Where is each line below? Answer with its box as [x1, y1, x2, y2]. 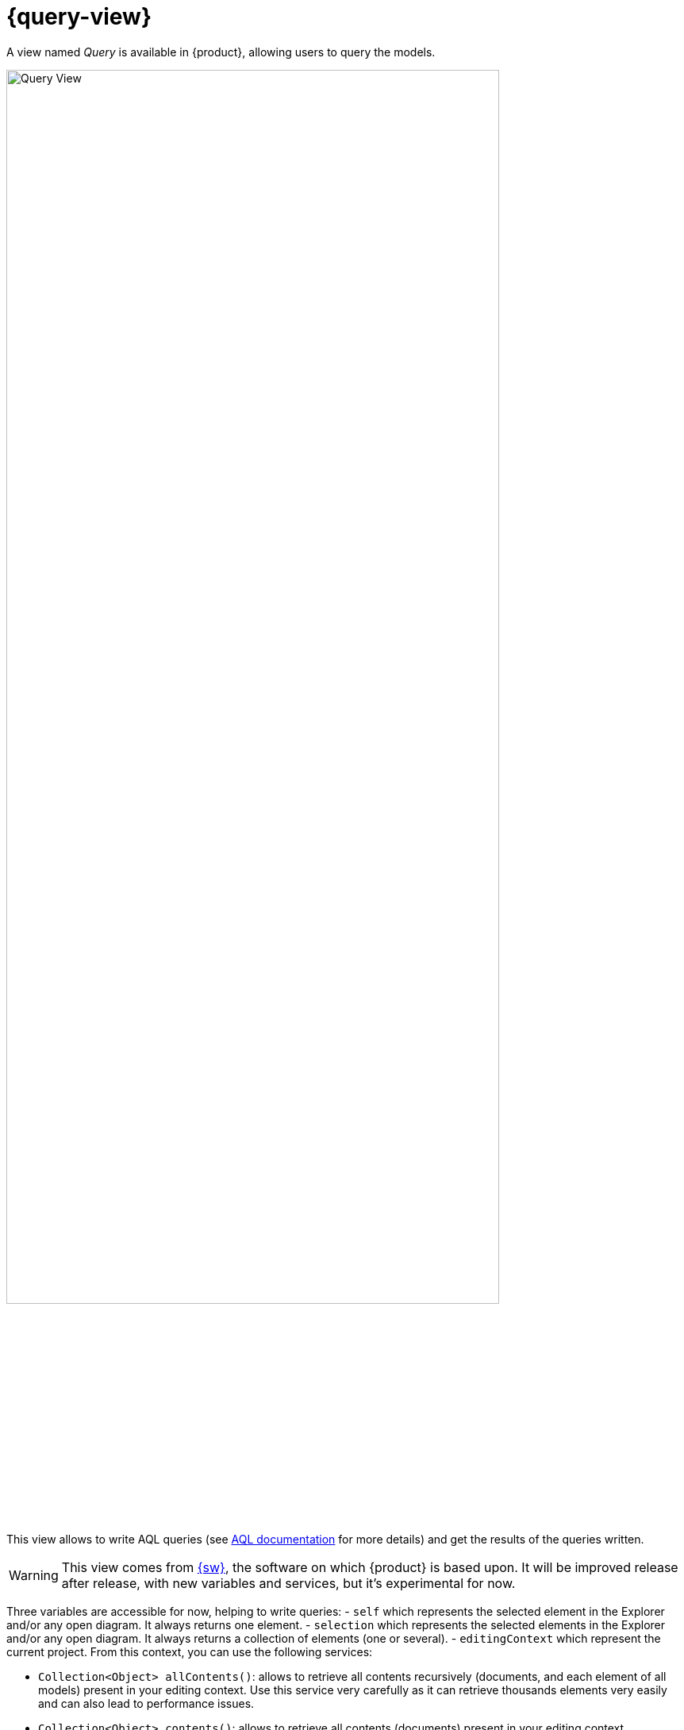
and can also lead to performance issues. [38, 1696, 255, 1710]
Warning [9, 1567, 59, 1583]
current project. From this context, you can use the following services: [6, 1644, 373, 1659]
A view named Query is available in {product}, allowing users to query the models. [6, 44, 436, 59]
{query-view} [6, 3, 152, 30]
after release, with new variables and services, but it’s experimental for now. [61, 1574, 516, 1591]
